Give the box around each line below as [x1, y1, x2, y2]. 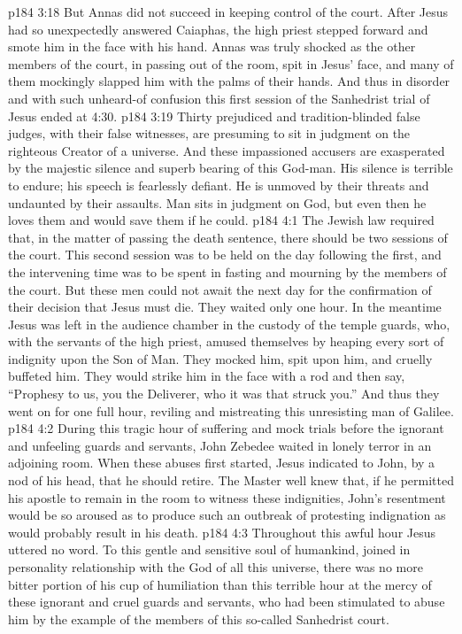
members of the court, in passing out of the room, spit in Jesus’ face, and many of [8, 54, 454, 73]
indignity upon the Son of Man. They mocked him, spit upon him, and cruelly [8, 349, 433, 367]
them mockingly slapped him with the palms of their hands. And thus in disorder [8, 72, 450, 90]
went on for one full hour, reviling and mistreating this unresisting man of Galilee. [8, 401, 454, 420]
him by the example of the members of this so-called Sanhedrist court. [8, 609, 389, 628]
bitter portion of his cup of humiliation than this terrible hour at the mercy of [8, 575, 432, 593]
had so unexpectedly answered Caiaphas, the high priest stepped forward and [8, 19, 428, 38]
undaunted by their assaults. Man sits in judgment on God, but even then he [8, 193, 427, 212]
